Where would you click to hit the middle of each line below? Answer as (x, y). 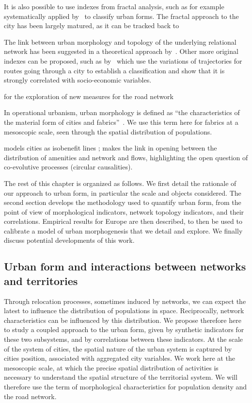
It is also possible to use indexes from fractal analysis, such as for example (114, 6)
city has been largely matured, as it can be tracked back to (92, 25)
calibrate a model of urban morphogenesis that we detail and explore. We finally (123, 230)
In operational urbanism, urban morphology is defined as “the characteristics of (122, 112)
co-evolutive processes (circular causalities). (68, 167)
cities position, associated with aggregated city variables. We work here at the (119, 358)
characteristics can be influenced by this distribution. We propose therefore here (123, 320)
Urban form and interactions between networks (125, 266)
